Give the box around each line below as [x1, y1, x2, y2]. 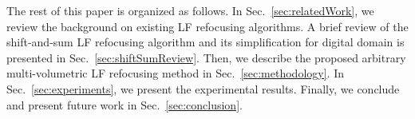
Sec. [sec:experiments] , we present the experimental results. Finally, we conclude [6, 80, 400, 97]
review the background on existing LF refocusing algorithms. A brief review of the [6, 18, 409, 34]
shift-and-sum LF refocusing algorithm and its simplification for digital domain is [6, 34, 405, 50]
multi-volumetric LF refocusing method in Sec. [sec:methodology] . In [6, 65, 344, 81]
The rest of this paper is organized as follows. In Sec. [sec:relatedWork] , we [6, 2, 374, 18]
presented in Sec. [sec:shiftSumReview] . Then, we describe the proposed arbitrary [6, 49, 406, 65]
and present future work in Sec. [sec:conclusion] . [6, 96, 243, 113]
